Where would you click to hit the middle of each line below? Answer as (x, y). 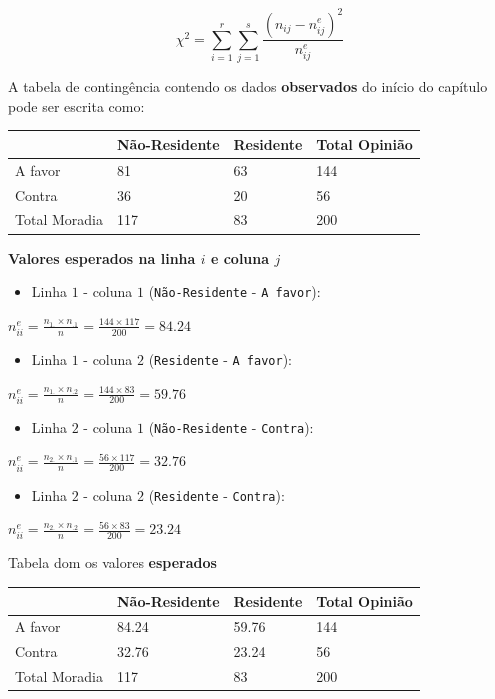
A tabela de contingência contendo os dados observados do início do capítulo (248, 86)
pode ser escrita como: (76, 105)
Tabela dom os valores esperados (112, 562)
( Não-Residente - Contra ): (231, 426)
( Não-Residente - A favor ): (234, 291)
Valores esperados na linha (102, 257)
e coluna (240, 257)
